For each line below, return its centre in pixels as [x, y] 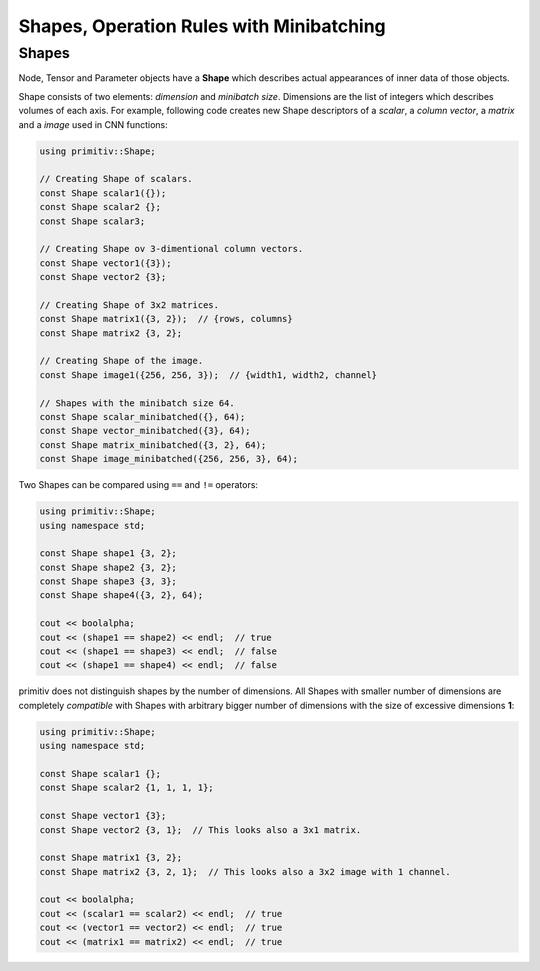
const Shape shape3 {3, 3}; [108, 581]
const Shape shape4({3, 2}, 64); [121, 595]
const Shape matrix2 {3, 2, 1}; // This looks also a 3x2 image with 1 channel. [245, 871]
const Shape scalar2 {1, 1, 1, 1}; [126, 788]
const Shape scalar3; [92, 221]
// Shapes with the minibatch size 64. [137, 403]
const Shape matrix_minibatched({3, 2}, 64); [153, 444]
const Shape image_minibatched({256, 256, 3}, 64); [169, 459]
